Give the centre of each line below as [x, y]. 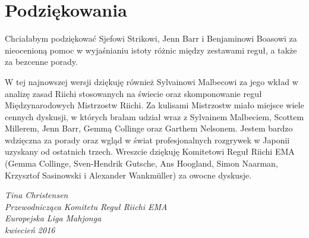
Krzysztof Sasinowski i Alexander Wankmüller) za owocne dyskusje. [128, 175]
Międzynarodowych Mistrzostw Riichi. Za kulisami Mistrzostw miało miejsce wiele [154, 105]
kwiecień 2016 [30, 230]
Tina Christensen [37, 195]
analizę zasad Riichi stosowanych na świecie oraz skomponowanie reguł [133, 93]
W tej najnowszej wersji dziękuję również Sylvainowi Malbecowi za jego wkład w [152, 81]
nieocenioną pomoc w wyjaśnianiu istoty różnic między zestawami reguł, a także [151, 50]
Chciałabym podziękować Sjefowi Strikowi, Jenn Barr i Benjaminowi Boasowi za [151, 38]
